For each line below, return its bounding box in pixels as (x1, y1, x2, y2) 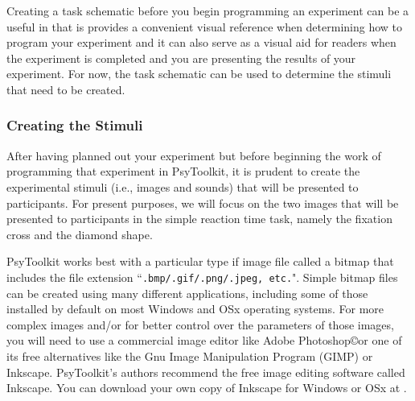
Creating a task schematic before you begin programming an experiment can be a (6, 2, 409, 19)
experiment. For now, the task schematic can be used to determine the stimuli (6, 65, 392, 82)
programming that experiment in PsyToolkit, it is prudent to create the (6, 163, 360, 180)
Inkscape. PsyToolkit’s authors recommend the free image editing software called (6, 363, 405, 380)
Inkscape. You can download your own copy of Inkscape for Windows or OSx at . (6, 379, 407, 396)
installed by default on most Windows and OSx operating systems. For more (6, 300, 384, 317)
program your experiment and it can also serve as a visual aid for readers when (6, 34, 397, 51)
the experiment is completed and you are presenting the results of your (6, 49, 356, 66)
